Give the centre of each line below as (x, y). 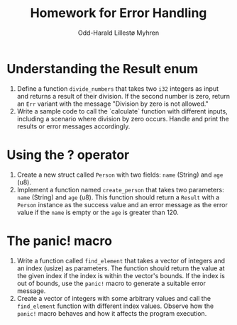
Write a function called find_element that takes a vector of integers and (121, 260)
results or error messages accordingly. (73, 126)
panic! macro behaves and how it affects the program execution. (112, 313)
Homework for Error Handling (118, 13)
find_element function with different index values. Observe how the (115, 306)
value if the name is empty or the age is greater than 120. (98, 212)
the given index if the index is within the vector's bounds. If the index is (121, 275)
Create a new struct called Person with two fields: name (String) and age (120, 175)
